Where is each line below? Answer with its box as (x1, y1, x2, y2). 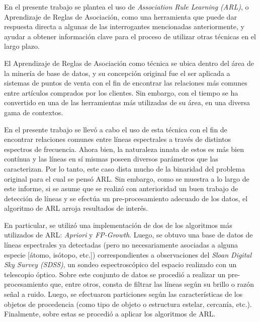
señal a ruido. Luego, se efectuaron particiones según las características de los (4, 289, 243, 299)
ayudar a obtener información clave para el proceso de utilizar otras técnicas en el (4, 31, 256, 41)
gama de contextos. (4, 107, 63, 117)
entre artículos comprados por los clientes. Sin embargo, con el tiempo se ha (4, 87, 238, 98)
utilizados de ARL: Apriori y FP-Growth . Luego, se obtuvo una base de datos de (4, 229, 253, 240)
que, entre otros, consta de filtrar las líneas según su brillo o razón (50, 279, 254, 289)
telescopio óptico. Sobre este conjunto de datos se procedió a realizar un (4, 269, 226, 279)
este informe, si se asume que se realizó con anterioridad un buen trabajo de (4, 183, 238, 194)
